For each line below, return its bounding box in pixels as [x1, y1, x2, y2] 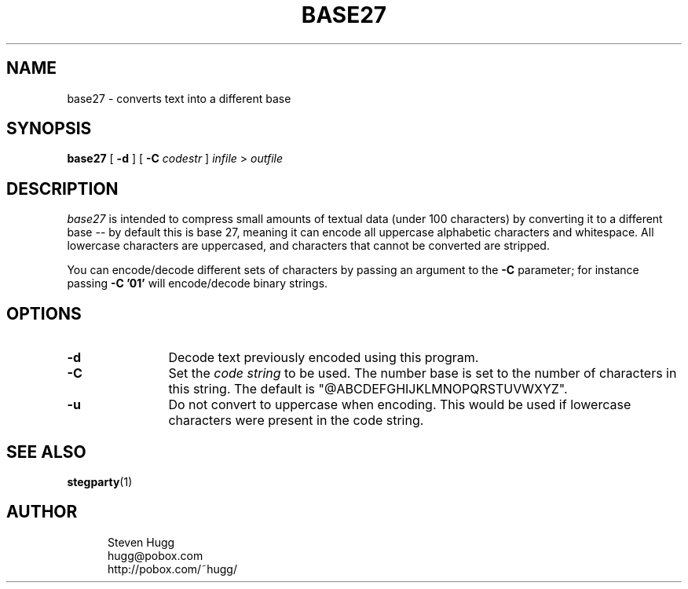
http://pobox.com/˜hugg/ [108, 562, 237, 576]
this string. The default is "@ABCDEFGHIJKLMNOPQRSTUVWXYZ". [168, 381, 568, 397]
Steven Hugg [108, 535, 175, 549]
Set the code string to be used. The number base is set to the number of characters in [168, 365, 677, 382]
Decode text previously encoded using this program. [168, 349, 479, 366]
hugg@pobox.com [108, 548, 203, 562]
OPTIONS [6, 303, 82, 324]
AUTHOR [6, 502, 78, 522]
